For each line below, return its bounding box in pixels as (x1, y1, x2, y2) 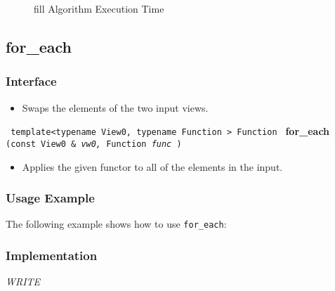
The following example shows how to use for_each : (6, 216, 227, 231)
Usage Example (6, 189, 95, 207)
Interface (6, 72, 57, 90)
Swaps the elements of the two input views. (22, 100, 209, 115)
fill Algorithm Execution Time (34, 1, 164, 15)
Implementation (6, 246, 98, 264)
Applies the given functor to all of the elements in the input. (22, 159, 283, 174)
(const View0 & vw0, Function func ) (6, 138, 182, 149)
